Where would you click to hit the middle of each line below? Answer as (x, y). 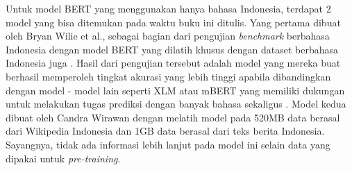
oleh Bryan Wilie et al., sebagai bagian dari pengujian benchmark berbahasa (168, 36)
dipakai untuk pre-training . (63, 158)
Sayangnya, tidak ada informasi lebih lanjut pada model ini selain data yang (168, 144)
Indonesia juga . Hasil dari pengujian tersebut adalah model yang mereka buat (173, 63)
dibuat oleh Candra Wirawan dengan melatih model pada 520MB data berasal (173, 117)
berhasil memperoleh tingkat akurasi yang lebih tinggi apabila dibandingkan (168, 76)
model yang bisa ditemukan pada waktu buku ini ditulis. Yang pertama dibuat (173, 22)
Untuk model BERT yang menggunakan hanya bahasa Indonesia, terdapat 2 (168, 8)
